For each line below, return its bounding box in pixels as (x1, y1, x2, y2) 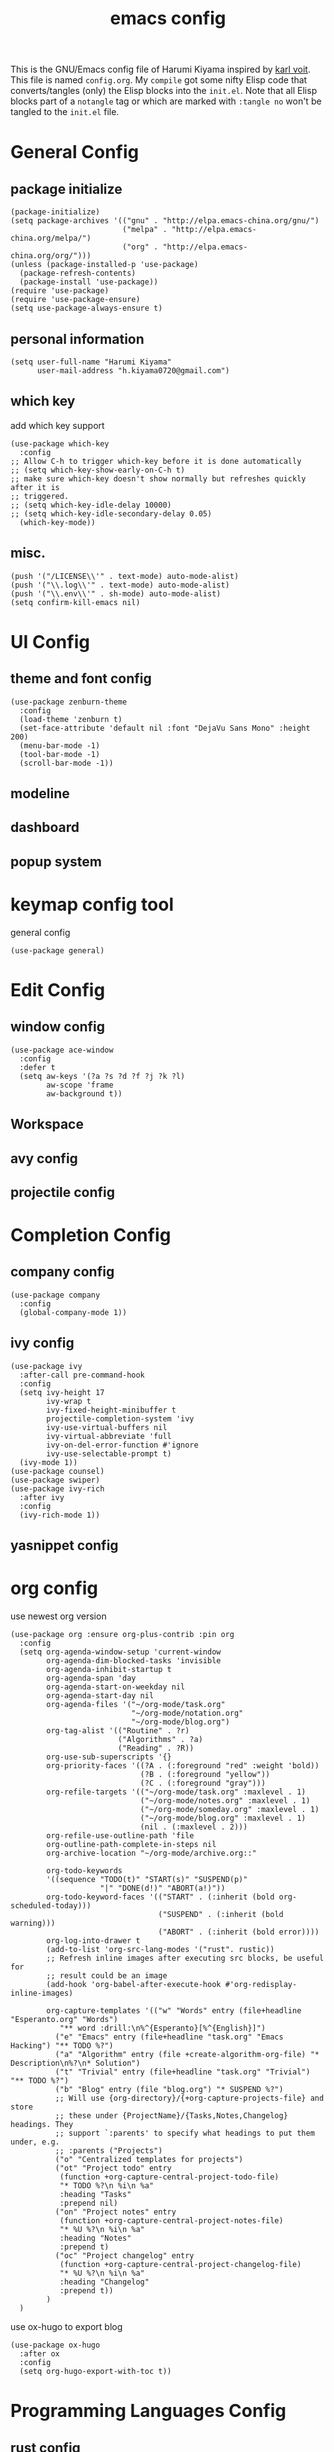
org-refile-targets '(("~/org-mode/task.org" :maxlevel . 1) (46, 1787, 307, 1797)
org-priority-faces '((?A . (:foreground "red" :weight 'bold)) (46, 1761, 320, 1771)
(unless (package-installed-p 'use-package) (10, 260, 199, 270)
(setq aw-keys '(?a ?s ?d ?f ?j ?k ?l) (19, 1071, 186, 1081)
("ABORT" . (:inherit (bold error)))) (158, 1927, 320, 1937)
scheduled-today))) (10, 1901, 92, 1911)
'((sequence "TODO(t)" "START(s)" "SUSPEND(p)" (46, 1875, 248, 1885)
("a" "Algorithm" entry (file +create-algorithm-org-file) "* (54, 2050, 320, 2060)
